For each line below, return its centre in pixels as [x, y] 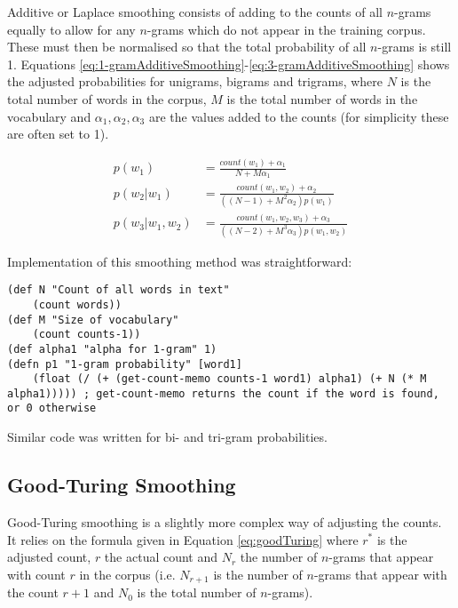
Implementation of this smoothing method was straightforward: [180, 261]
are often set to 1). [58, 134]
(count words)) [77, 304]
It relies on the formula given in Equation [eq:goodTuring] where [183, 539]
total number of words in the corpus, [107, 98]
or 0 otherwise [52, 408]
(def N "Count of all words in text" [118, 290]
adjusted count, [49, 557]
